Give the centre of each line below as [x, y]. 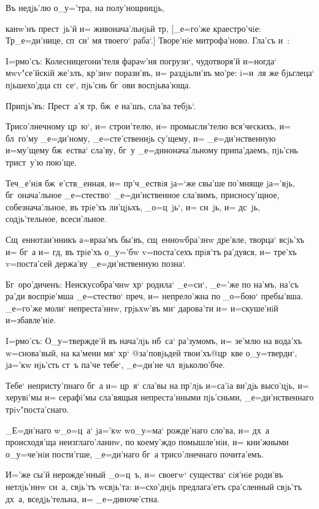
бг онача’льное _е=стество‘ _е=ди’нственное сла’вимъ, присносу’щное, [143, 195]
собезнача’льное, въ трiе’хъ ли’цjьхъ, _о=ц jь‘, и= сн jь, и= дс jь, [133, 206]
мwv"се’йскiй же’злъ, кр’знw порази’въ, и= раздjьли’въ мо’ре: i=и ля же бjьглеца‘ [160, 73]
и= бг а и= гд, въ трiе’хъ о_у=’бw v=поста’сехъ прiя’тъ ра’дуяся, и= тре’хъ [151, 251]
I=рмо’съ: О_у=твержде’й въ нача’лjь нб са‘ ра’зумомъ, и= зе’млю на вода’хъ [154, 341]
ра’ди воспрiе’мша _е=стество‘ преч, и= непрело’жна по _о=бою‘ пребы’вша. [155, 296]
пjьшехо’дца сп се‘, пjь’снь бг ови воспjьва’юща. [98, 84]
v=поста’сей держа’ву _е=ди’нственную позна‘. [96, 263]
